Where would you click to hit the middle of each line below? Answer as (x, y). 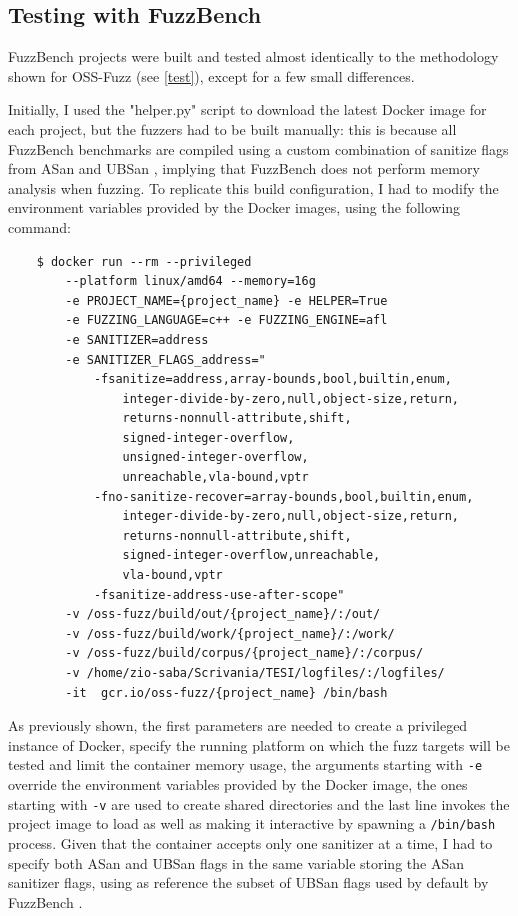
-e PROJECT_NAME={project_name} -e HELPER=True (226, 300)
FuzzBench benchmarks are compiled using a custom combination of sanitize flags (258, 148)
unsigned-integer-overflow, (215, 457)
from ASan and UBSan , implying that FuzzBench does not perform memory (244, 168)
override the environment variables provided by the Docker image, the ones (238, 784)
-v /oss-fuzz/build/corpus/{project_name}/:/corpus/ (244, 653)
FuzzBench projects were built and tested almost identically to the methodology (253, 56)
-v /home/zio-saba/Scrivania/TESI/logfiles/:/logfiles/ (255, 673)
